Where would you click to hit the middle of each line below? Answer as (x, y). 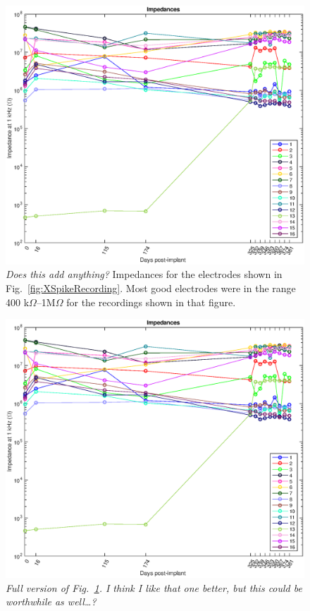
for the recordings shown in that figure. (151, 302)
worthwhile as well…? (51, 601)
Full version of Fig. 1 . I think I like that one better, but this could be (154, 587)
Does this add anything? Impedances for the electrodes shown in (144, 274)
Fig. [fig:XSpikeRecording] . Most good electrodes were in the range (151, 288)
